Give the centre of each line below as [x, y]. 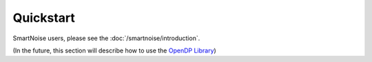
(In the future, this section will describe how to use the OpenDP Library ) [114, 50]
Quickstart [44, 18]
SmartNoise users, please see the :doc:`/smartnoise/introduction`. [106, 38]
